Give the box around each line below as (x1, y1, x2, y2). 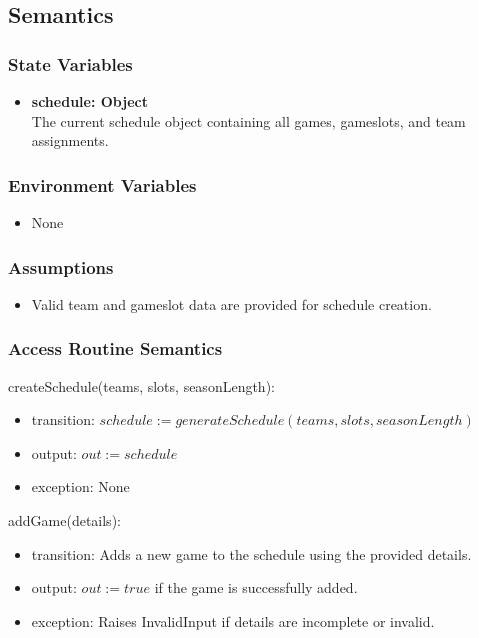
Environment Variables (8, 172, 197, 197)
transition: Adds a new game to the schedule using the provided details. (31, 543, 472, 564)
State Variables (8, 51, 133, 76)
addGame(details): (8, 510, 121, 530)
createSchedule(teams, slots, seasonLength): (8, 375, 275, 396)
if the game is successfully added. (154, 577, 358, 598)
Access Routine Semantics (8, 336, 223, 361)
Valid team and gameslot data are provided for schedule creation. (31, 293, 432, 314)
